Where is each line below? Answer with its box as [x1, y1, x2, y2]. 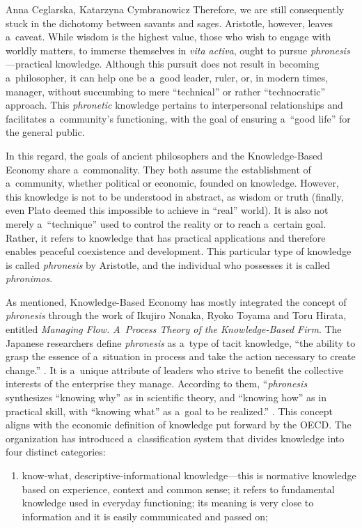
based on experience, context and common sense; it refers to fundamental [22, 481, 335, 496]
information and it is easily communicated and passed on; [22, 508, 268, 523]
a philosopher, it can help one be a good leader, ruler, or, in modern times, [6, 70, 329, 84]
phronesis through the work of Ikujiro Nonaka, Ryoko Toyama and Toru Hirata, [6, 308, 347, 323]
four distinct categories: [6, 444, 106, 459]
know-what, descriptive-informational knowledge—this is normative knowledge [22, 468, 356, 482]
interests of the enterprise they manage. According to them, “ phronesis [6, 376, 308, 391]
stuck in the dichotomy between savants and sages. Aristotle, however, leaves [6, 15, 333, 30]
